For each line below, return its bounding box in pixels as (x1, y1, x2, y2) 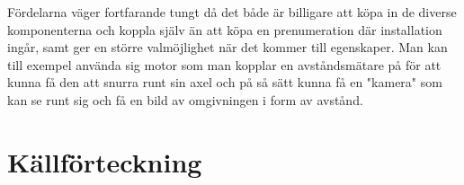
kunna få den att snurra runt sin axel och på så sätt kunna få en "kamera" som (7, 73, 442, 92)
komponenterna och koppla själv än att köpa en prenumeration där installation (7, 20, 442, 39)
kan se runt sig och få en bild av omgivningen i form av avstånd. (7, 90, 363, 109)
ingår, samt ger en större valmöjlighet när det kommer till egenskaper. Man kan (7, 38, 448, 57)
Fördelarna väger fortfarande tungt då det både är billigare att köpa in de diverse (7, 3, 457, 21)
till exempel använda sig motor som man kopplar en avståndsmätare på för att (7, 55, 442, 74)
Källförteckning (7, 143, 202, 180)
